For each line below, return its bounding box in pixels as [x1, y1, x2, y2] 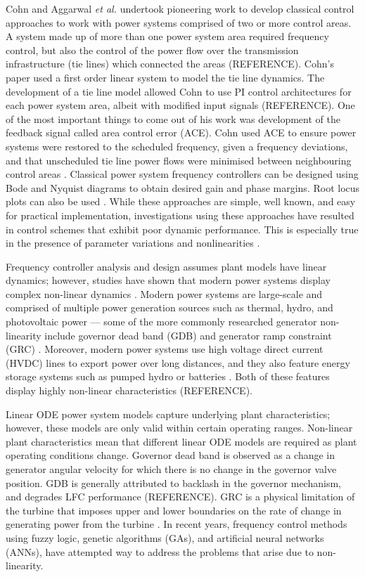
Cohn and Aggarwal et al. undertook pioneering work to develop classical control [6, 1, 354, 15]
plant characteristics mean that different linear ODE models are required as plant [6, 434, 357, 448]
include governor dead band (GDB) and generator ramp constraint [44, 328, 332, 342]
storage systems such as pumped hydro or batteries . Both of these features [6, 369, 330, 384]
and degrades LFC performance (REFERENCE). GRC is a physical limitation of [6, 489, 355, 504]
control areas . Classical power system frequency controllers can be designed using [6, 167, 359, 181]
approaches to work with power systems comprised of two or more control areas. [6, 15, 352, 30]
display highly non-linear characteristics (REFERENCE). [6, 383, 252, 398]
